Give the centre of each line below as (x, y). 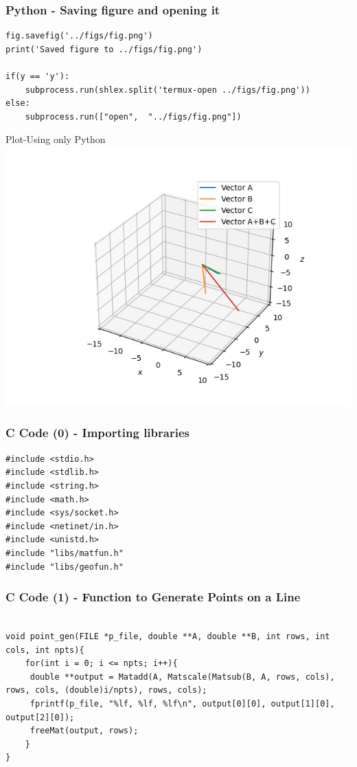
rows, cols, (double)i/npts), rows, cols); (106, 690)
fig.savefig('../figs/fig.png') (79, 36)
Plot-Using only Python (56, 139)
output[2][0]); (40, 717)
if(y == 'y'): (38, 76)
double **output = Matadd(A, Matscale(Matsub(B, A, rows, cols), (182, 677)
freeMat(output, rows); (84, 731)
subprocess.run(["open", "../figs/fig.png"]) (133, 116)
